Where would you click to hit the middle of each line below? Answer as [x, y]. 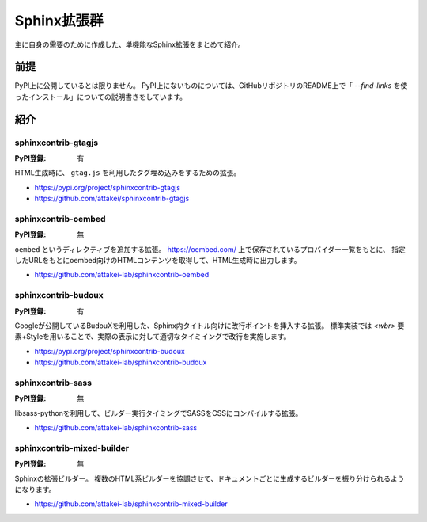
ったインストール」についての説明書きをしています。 [101, 97]
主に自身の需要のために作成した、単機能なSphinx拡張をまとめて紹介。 [130, 44]
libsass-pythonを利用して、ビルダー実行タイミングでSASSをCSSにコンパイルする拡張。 [159, 413]
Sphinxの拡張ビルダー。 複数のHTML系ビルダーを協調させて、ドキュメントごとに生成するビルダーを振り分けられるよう [210, 478]
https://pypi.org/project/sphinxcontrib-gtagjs [108, 187]
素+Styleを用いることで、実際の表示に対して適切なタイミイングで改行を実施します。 [153, 337]
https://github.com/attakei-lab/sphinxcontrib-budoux [121, 362]
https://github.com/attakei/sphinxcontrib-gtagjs [112, 199]
